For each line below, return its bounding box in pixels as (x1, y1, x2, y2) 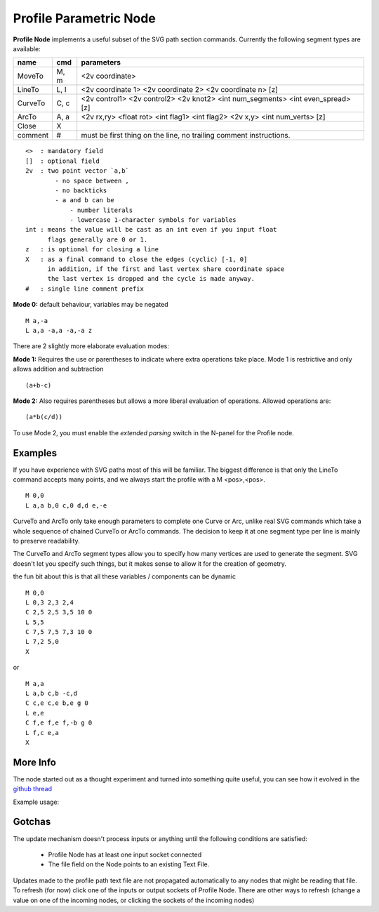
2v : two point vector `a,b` (25, 167, 130, 175)
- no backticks (55, 186, 107, 194)
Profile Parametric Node (13, 11, 156, 26)
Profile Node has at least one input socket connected (48, 850, 202, 859)
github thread (13, 785, 53, 793)
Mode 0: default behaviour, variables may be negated (13, 300, 168, 309)
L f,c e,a (25, 729, 59, 736)
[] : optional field (25, 157, 100, 165)
